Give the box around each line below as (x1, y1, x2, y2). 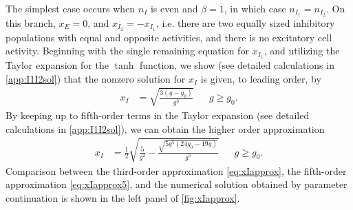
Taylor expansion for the (6, 58, 109, 72)
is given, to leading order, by (200, 71, 321, 85)
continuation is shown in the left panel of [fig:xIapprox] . (6, 190, 240, 204)
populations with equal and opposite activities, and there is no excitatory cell (6, 30, 332, 44)
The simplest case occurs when (6, 1, 136, 15)
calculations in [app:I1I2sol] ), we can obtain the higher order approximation (6, 121, 325, 136)
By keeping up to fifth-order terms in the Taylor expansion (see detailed (6, 107, 310, 122)
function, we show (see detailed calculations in (139, 58, 334, 72)
